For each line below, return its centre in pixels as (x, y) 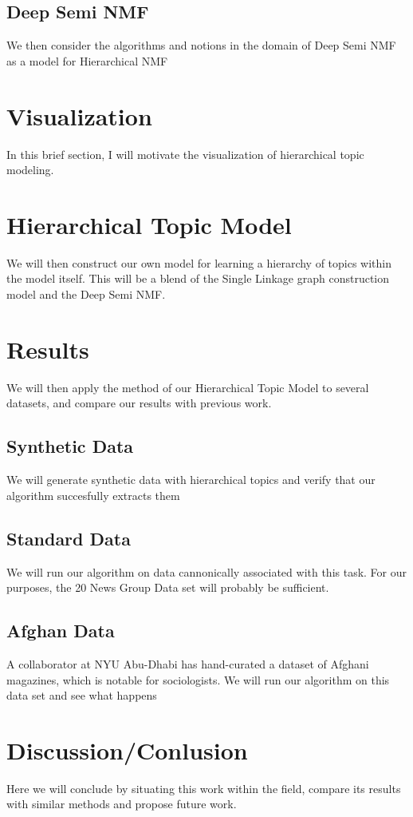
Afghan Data (61, 631)
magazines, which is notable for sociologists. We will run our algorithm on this (198, 679)
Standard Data (69, 538)
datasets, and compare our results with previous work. (139, 403)
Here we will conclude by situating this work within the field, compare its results (204, 788)
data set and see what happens (82, 695)
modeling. (30, 170)
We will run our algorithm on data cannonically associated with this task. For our (207, 571)
